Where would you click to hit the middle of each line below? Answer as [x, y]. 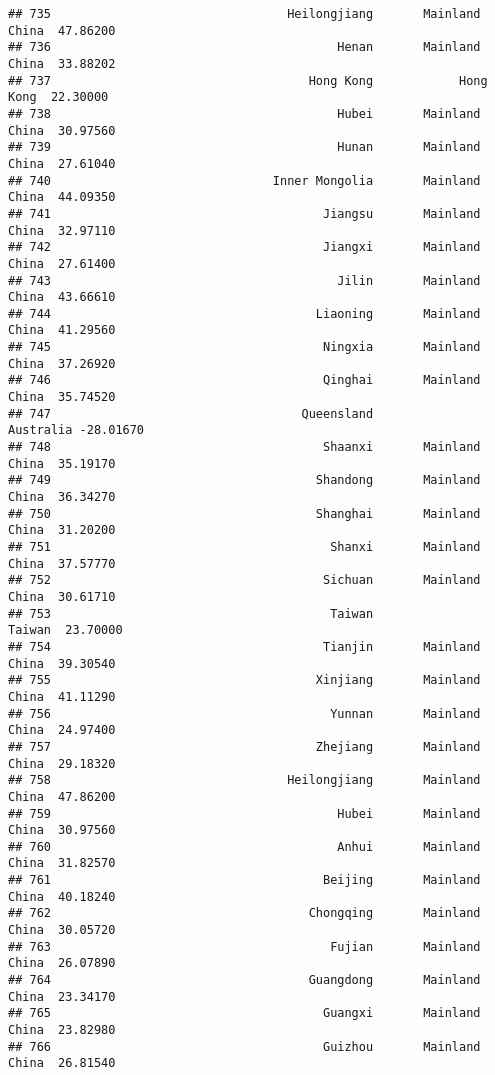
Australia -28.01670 [76, 430]
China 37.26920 [62, 363]
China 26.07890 [62, 963]
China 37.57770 [62, 563]
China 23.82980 [62, 1030]
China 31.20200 [62, 530]
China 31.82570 [62, 863]
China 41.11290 [62, 696]
